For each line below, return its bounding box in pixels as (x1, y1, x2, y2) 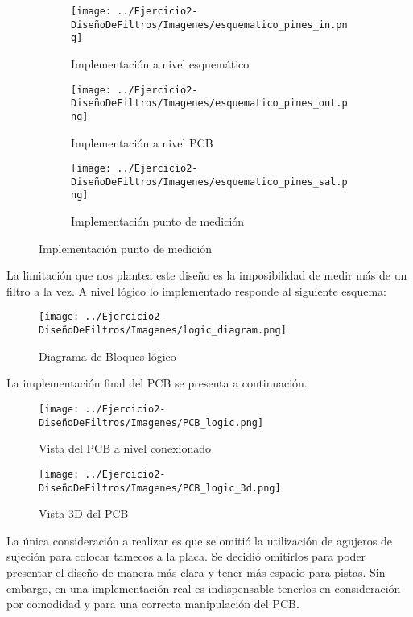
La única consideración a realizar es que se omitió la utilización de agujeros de (6, 532, 392, 549)
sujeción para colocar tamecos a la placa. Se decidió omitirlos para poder (6, 548, 366, 565)
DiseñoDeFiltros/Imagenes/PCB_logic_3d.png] (39, 482, 281, 494)
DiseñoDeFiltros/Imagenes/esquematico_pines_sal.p (71, 176, 348, 188)
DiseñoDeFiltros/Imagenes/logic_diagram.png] (39, 325, 287, 337)
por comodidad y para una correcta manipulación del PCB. (6, 595, 299, 612)
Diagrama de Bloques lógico (39, 347, 176, 364)
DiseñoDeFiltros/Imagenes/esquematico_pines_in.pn (71, 19, 348, 31)
